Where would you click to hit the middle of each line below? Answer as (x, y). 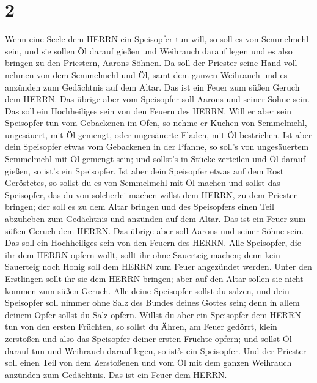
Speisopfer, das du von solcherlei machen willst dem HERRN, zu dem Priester (151, 194)
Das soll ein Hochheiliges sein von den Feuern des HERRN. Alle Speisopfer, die (153, 243)
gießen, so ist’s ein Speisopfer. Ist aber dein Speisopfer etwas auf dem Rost (144, 170)
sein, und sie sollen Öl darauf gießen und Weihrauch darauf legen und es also (149, 50)
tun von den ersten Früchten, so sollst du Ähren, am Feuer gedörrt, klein (141, 326)
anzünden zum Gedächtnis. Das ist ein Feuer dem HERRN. (116, 374)
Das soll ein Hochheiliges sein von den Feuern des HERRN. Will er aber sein (148, 110)
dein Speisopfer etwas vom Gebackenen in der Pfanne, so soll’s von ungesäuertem (157, 147)
